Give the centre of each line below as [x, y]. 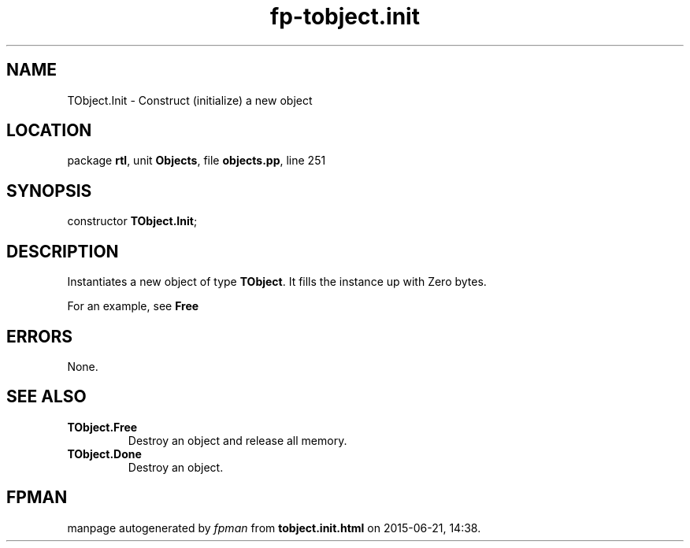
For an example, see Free [133, 306]
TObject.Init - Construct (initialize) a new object [190, 100]
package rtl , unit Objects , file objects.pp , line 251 [197, 161]
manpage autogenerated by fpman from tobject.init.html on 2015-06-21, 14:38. [274, 528]
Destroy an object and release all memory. [237, 440]
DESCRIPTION [63, 251]
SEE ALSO [46, 397]
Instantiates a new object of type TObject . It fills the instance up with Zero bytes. [277, 282]
